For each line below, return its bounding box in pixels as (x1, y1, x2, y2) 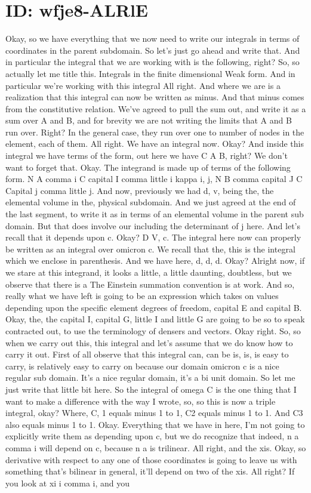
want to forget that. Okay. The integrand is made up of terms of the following (5, 161, 291, 173)
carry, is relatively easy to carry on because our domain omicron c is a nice (5, 359, 279, 372)
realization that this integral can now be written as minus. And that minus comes (5, 91, 304, 103)
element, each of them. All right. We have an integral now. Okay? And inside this (5, 137, 304, 150)
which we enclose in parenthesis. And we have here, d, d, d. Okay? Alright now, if (5, 254, 305, 267)
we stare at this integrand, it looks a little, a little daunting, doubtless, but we (5, 266, 292, 278)
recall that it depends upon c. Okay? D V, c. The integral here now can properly (5, 231, 301, 244)
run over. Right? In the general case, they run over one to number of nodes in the (5, 125, 304, 138)
